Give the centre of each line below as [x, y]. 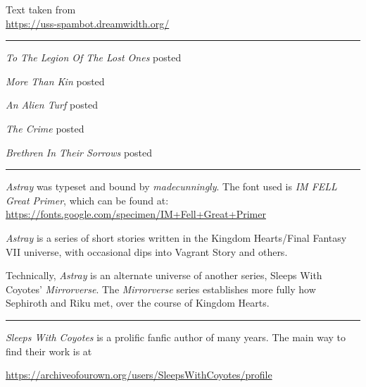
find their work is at [49, 351]
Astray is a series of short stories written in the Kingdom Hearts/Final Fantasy [176, 237]
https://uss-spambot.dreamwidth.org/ [88, 23]
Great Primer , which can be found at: [87, 200]
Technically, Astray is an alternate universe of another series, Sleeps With [164, 275]
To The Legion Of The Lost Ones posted [94, 57]
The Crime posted [45, 128]
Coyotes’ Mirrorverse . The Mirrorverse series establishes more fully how [161, 289]
